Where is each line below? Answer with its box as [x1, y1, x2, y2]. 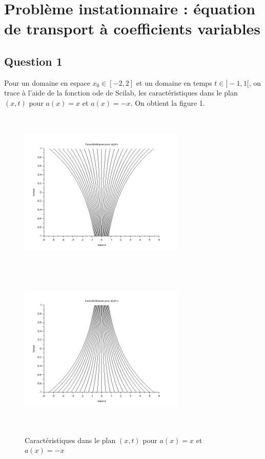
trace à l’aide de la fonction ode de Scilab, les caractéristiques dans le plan [4, 87, 238, 98]
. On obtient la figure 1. [130, 97, 205, 108]
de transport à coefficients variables [4, 18, 261, 39]
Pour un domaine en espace [4, 77, 90, 88]
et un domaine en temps [136, 77, 212, 88]
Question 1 [4, 53, 63, 69]
